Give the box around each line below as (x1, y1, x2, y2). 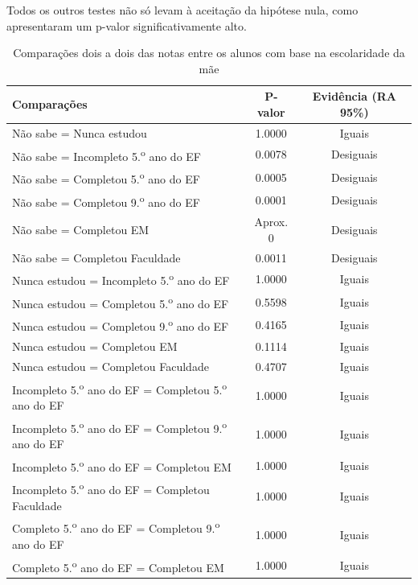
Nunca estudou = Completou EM (12, 337, 178, 354)
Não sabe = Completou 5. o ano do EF (12, 168, 200, 187)
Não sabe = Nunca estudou (12, 124, 147, 141)
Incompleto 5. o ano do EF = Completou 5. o (12, 378, 227, 398)
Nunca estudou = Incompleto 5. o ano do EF (12, 270, 230, 289)
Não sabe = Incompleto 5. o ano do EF (12, 145, 201, 164)
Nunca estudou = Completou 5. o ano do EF (12, 292, 229, 311)
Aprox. (254, 213, 289, 230)
